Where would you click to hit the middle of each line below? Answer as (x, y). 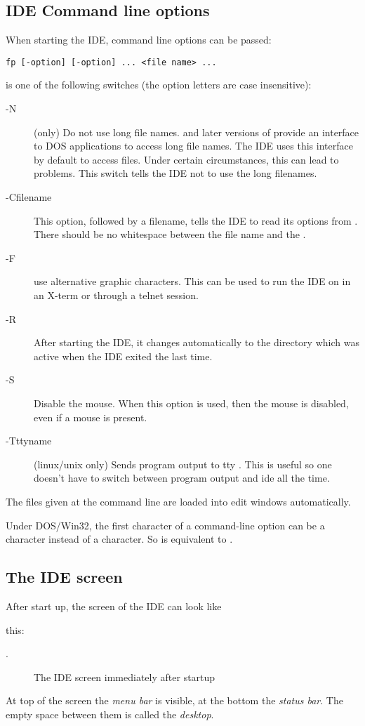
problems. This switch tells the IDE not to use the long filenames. (175, 173)
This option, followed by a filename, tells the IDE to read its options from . (196, 220)
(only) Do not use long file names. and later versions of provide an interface (197, 132)
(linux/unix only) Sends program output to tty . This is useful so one (183, 464)
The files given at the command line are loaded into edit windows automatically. (178, 501)
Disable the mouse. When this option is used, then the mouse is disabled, (191, 403)
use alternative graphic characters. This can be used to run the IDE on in (192, 281)
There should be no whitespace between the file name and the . (170, 234)
